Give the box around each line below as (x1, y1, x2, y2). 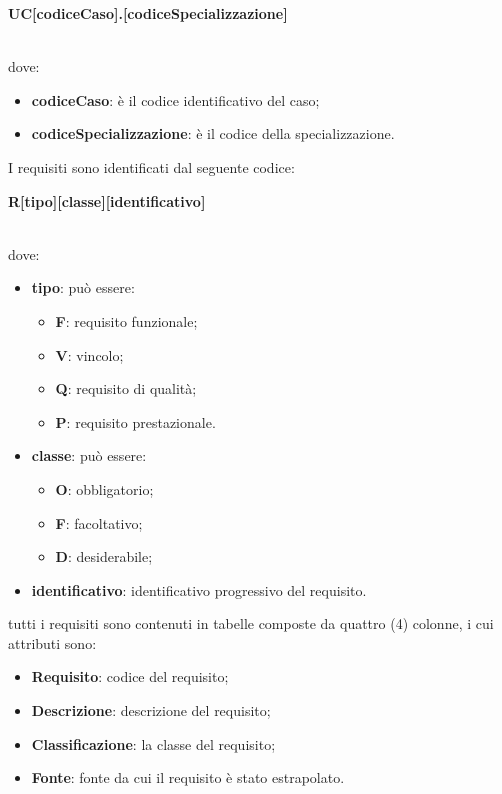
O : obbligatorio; (55, 478, 154, 499)
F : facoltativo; (55, 512, 143, 533)
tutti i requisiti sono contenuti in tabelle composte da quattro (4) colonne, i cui (8, 613, 494, 634)
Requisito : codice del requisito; (31, 666, 229, 687)
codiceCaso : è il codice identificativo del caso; (31, 89, 320, 110)
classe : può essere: (31, 445, 147, 466)
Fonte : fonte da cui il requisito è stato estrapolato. (31, 767, 345, 788)
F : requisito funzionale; (55, 310, 198, 331)
